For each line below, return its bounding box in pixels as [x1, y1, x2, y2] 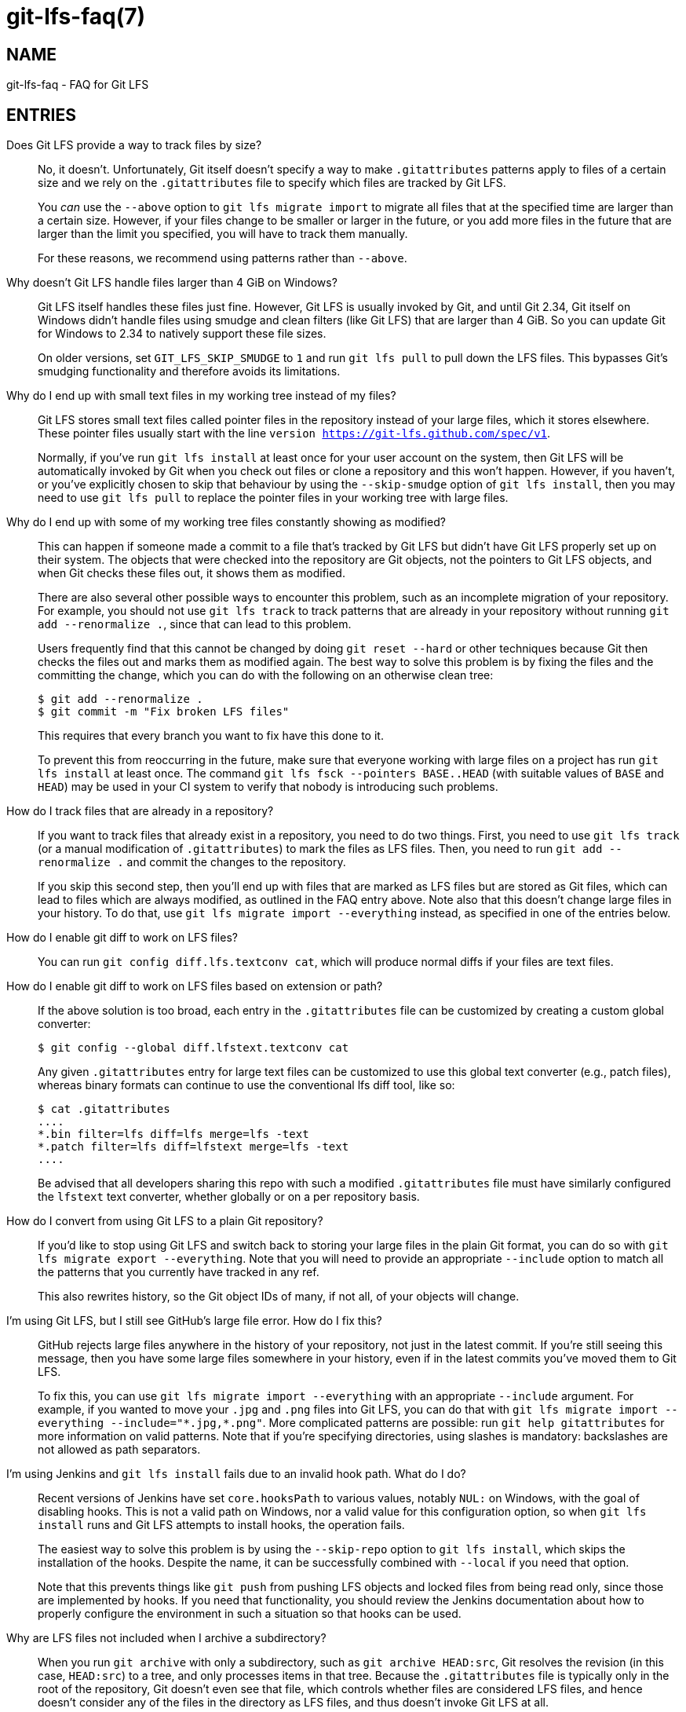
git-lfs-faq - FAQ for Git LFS [6, 78, 149, 92]
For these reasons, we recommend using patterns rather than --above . [38, 251, 407, 265]
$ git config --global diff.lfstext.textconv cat [38, 1041, 349, 1055]
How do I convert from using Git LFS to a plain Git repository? [6, 1214, 323, 1228]
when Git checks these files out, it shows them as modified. [38, 566, 345, 580]
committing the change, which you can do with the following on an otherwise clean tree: [38, 668, 494, 682]
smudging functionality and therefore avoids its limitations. [38, 364, 341, 379]
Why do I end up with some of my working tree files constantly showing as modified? [6, 515, 446, 529]
